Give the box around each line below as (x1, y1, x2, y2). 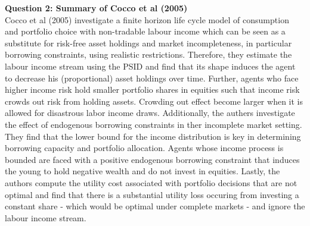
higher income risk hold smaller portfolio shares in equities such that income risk (5, 83, 300, 96)
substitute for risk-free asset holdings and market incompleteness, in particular (5, 36, 292, 49)
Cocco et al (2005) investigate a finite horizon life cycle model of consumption (5, 13, 289, 26)
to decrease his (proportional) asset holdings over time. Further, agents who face (5, 71, 299, 84)
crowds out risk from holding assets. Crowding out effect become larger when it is (5, 95, 303, 107)
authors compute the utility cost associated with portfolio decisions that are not (5, 176, 297, 189)
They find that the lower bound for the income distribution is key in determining (5, 130, 301, 142)
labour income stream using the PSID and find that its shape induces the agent (5, 59, 296, 72)
